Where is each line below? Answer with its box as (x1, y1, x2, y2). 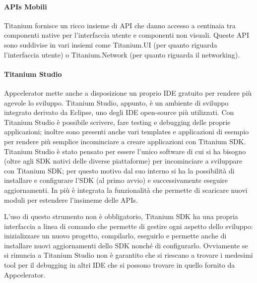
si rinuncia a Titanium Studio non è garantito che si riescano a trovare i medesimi (4, 250, 253, 260)
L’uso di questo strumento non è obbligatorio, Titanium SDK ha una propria (4, 211, 238, 222)
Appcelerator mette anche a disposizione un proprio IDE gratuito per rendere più (4, 87, 252, 98)
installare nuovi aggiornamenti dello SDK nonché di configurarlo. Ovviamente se (4, 240, 248, 250)
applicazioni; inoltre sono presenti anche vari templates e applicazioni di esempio (4, 126, 249, 137)
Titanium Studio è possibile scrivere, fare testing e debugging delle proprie (4, 116, 231, 127)
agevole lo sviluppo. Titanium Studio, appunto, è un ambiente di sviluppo (4, 97, 229, 108)
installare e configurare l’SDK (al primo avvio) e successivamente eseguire (4, 175, 228, 185)
